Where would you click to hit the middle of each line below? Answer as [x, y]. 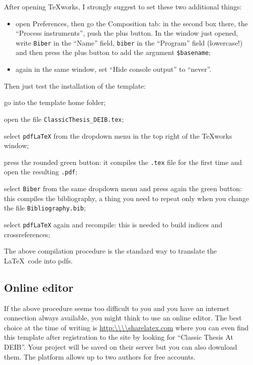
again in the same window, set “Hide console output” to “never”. [113, 69]
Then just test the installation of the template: [75, 85]
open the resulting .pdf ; [41, 172]
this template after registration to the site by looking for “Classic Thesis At [119, 337]
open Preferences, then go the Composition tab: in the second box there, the [132, 23]
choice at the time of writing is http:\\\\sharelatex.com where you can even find [126, 327]
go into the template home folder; [55, 102]
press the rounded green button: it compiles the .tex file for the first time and [123, 162]
